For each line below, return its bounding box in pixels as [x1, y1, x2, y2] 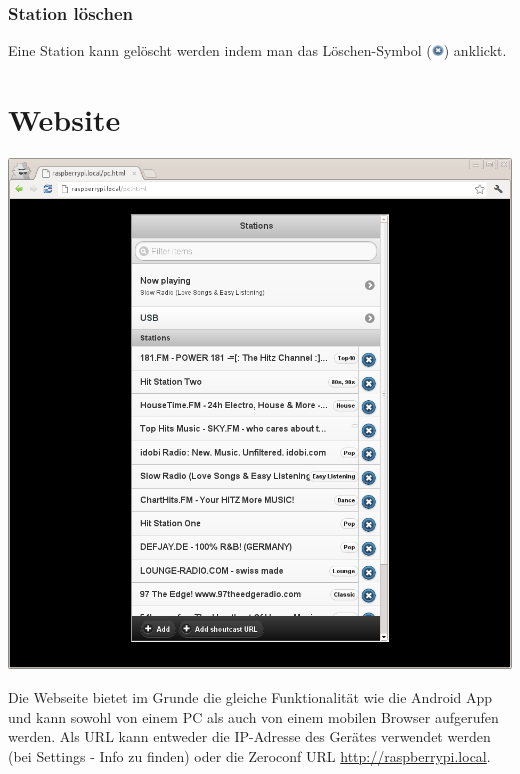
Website [8, 99, 121, 139]
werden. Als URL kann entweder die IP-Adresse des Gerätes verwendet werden [8, 726, 491, 747]
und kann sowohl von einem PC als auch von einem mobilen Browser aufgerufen [8, 706, 499, 727]
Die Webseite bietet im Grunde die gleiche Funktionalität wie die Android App [8, 686, 493, 707]
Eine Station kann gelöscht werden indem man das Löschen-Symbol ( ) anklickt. [8, 40, 507, 61]
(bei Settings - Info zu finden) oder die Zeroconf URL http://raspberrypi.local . [8, 745, 491, 766]
